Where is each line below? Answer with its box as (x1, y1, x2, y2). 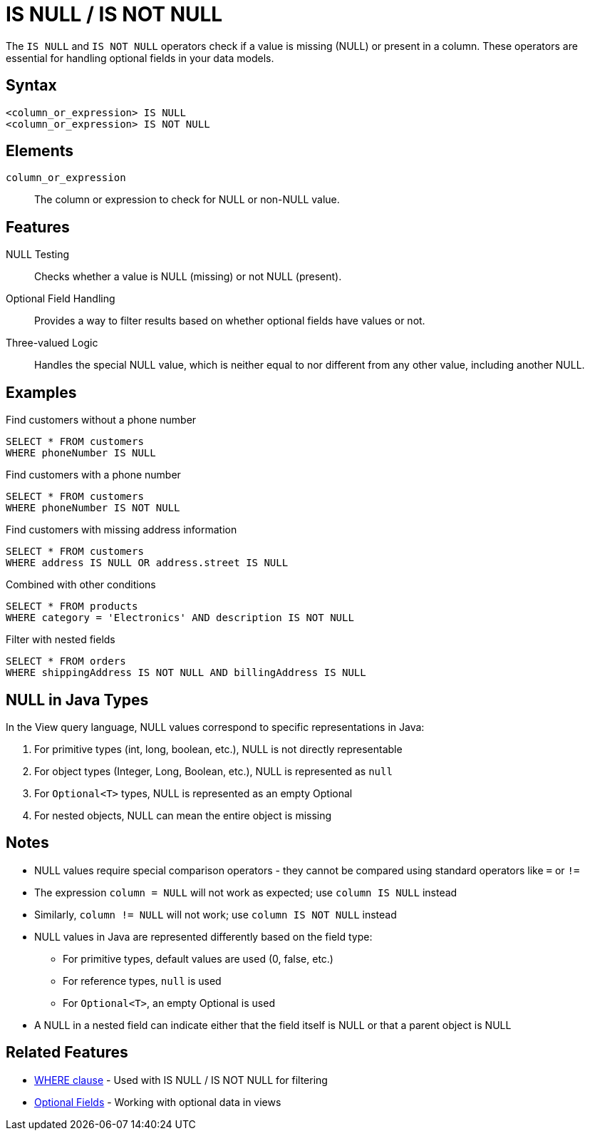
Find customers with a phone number (6, 469, 181, 481)
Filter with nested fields (6, 633, 115, 646)
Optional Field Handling (6, 292, 115, 305)
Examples (6, 383, 77, 401)
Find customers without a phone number (6, 414, 197, 426)
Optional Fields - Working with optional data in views (34, 1095, 281, 1108)
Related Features (6, 1043, 128, 1062)
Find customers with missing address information (6, 523, 237, 536)
